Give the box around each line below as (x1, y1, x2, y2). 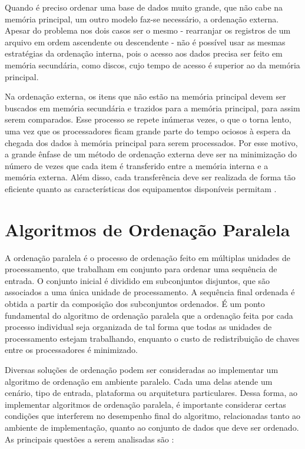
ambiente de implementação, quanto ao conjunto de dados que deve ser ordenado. (5, 421, 299, 433)
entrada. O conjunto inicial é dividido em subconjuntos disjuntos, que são (5, 274, 270, 286)
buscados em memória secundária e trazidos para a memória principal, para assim (5, 101, 300, 114)
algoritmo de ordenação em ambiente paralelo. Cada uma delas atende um (5, 375, 273, 387)
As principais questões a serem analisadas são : (5, 433, 174, 445)
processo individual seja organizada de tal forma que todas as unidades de (5, 321, 272, 333)
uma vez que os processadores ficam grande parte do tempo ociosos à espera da (5, 124, 291, 137)
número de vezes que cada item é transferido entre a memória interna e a (5, 159, 268, 171)
